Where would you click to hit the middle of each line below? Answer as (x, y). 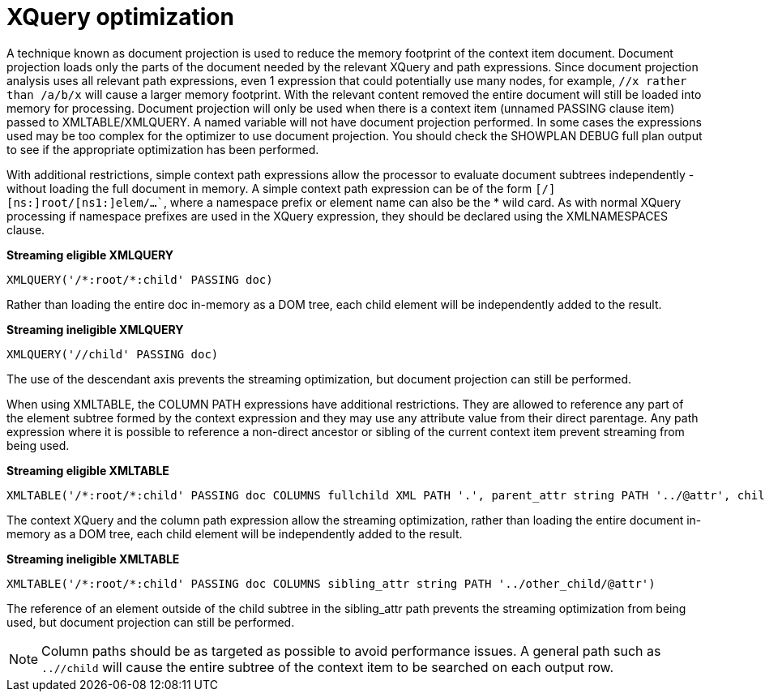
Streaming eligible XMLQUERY (90, 255)
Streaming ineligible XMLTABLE (93, 559)
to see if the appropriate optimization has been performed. (163, 149)
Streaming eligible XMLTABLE (88, 470)
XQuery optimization (120, 17)
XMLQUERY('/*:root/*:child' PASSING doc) (140, 279)
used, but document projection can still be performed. (151, 622)
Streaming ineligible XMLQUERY (95, 329)
